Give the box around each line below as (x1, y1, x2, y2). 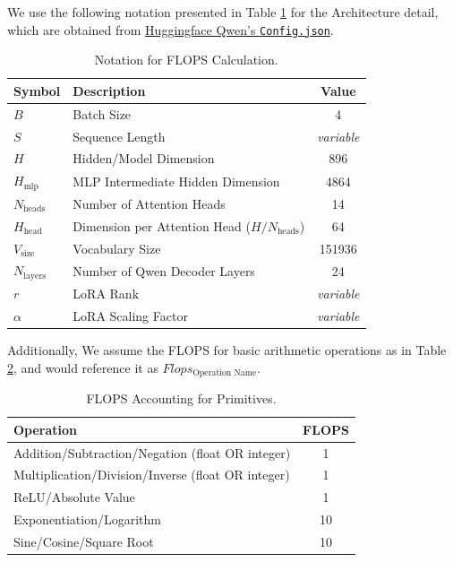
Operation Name (192, 368, 257, 378)
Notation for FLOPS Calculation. (94, 50, 278, 69)
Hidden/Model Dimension (73, 149, 215, 168)
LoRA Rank (73, 284, 140, 303)
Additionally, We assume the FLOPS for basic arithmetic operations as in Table (7, 341, 447, 359)
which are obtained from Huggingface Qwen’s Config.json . (7, 20, 334, 39)
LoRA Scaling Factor (73, 307, 188, 324)
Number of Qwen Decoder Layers (73, 261, 255, 280)
